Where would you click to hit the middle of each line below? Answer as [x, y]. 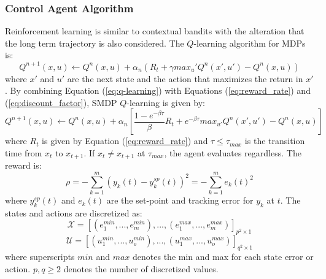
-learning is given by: [166, 102]
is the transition [275, 141]
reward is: [23, 165]
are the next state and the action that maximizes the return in [185, 78]
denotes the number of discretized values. [141, 268]
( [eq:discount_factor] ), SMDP [61, 102]
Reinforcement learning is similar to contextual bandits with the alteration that [155, 31]
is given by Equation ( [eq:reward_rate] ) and [125, 141]
